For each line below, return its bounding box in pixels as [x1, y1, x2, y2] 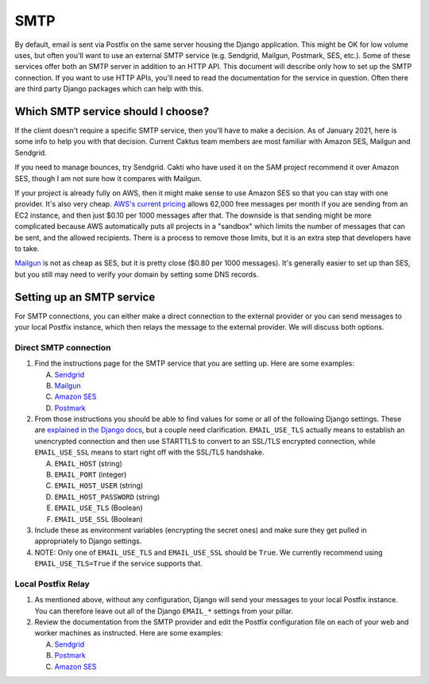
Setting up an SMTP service [14, 290, 156, 303]
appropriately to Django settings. [34, 536, 142, 546]
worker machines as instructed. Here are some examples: [34, 628, 223, 638]
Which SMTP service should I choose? [14, 104, 210, 118]
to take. [14, 243, 40, 253]
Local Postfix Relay [14, 578, 91, 589]
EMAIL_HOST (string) [54, 458, 123, 468]
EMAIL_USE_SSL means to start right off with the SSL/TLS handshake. [34, 447, 265, 457]
